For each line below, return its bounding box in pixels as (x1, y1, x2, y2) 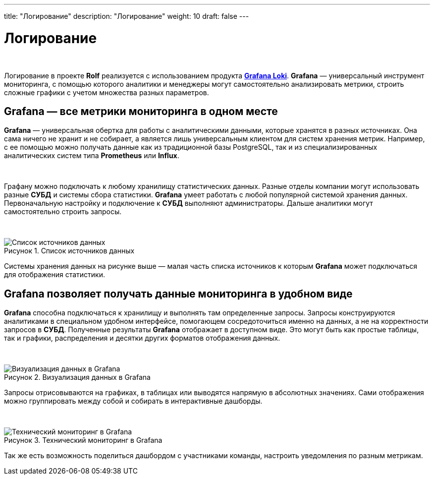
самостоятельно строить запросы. (4, 207, 122, 216)
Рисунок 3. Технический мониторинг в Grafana (4, 436, 163, 445)
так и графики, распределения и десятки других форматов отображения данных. (4, 334, 280, 343)
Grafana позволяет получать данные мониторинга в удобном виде (4, 287, 353, 300)
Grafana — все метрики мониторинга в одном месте (4, 105, 278, 118)
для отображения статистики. (4, 270, 106, 279)
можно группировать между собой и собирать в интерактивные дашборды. (4, 397, 263, 406)
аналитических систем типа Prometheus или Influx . (4, 151, 179, 160)
